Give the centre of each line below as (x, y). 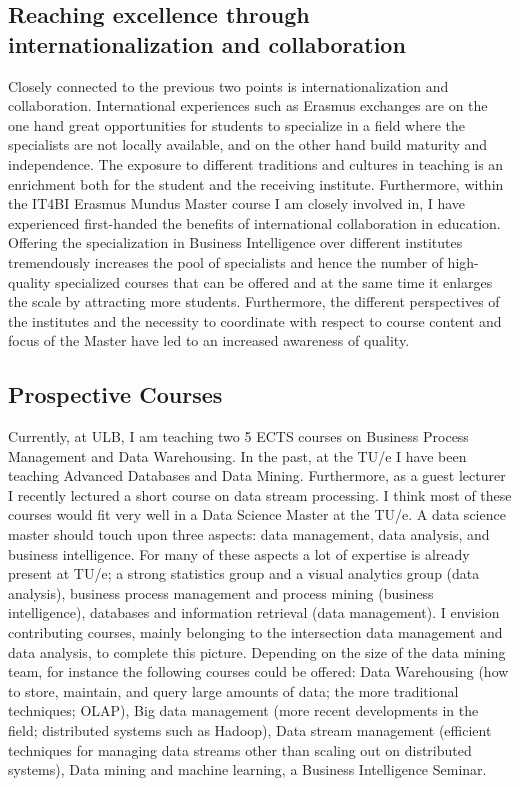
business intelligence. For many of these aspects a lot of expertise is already (239, 553)
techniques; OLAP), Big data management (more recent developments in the (243, 710)
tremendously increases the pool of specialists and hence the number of (225, 261)
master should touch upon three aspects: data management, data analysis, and (249, 534)
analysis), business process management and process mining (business (221, 592)
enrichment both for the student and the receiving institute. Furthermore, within (256, 183)
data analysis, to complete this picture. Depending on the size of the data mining (257, 651)
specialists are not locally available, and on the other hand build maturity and (248, 144)
